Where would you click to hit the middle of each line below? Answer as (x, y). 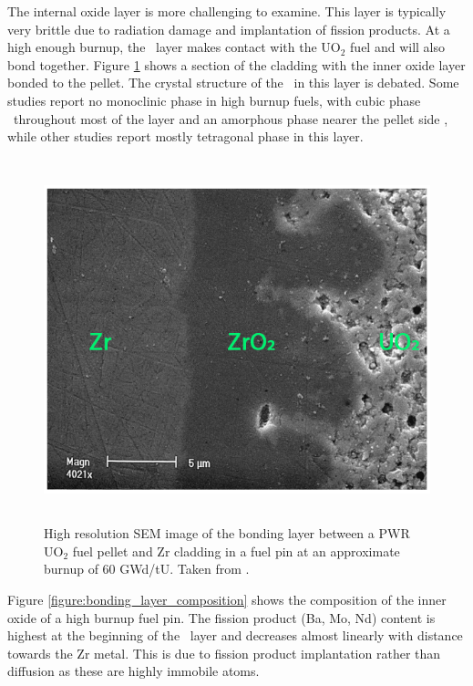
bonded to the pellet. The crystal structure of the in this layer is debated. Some (233, 83)
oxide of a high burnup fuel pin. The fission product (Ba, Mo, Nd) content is (221, 617)
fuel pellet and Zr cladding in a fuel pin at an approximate (236, 551)
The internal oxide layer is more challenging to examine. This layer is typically (227, 11)
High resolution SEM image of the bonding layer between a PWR (227, 533)
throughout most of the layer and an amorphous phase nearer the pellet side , (231, 118)
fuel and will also (398, 47)
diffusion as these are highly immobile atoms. (134, 671)
